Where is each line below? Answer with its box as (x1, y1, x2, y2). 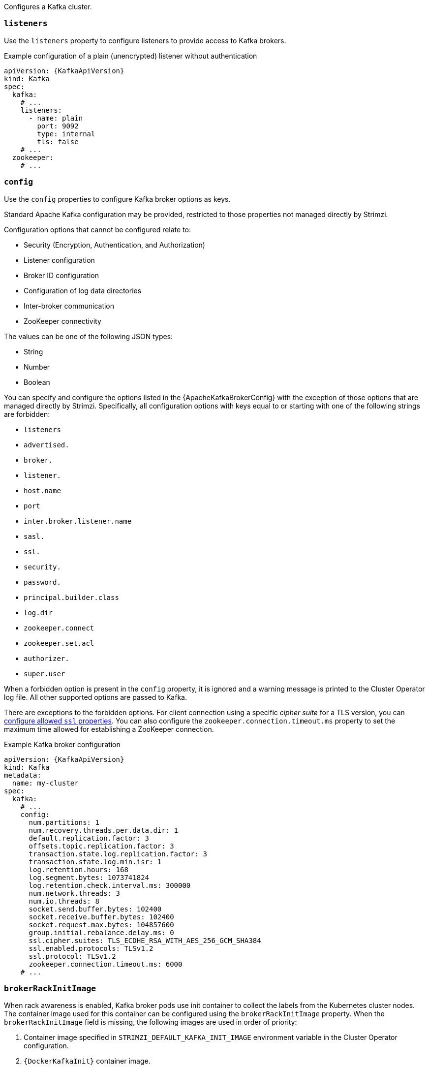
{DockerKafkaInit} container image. (24, 1057, 151, 1066)
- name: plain (29, 114, 83, 122)
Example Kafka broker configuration (4, 740, 121, 749)
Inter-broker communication (24, 301, 115, 310)
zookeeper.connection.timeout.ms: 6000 (29, 960, 183, 968)
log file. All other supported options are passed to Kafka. (4, 692, 187, 701)
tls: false (37, 137, 79, 146)
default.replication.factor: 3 (29, 834, 150, 842)
